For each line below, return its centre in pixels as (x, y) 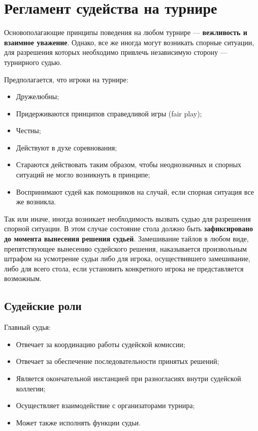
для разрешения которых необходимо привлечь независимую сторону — (116, 52)
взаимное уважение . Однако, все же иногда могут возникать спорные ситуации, (129, 42)
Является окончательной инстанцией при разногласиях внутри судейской (128, 378)
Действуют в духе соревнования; (67, 147)
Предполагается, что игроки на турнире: (66, 79)
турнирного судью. (33, 62)
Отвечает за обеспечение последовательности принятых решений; (118, 361)
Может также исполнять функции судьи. (78, 422)
